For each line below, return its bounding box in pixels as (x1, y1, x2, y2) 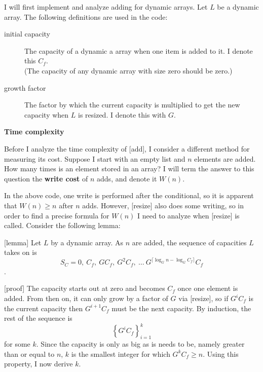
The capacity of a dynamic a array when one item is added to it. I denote (24, 45, 253, 56)
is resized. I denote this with (78, 109, 166, 120)
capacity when (24, 109, 69, 120)
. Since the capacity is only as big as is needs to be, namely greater (36, 339, 245, 349)
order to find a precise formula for (4, 210, 109, 220)
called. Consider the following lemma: (4, 220, 121, 231)
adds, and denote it (97, 173, 157, 183)
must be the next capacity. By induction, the (111, 303, 251, 313)
